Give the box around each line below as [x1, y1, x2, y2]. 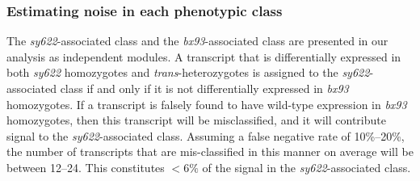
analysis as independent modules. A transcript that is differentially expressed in [6, 48, 401, 65]
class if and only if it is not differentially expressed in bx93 [60, 80, 349, 96]
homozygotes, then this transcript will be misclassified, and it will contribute [6, 112, 386, 128]
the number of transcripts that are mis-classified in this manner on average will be [6, 143, 414, 160]
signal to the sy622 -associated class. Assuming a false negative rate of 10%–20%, [6, 127, 405, 144]
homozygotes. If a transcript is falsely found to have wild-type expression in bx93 [6, 95, 407, 112]
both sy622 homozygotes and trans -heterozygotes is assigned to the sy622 [6, 64, 370, 81]
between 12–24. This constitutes [6, 158, 165, 175]
